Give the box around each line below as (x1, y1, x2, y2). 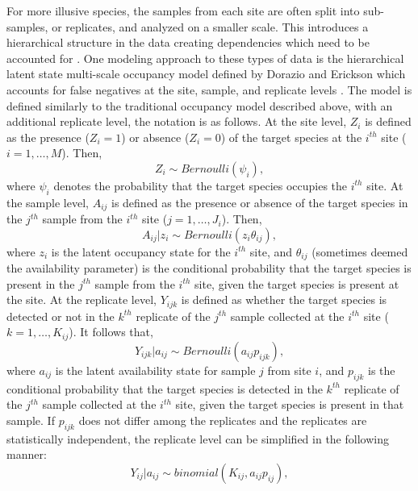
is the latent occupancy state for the (51, 243, 231, 260)
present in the (6, 275, 75, 292)
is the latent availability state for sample (55, 361, 256, 378)
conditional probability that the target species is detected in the (6, 380, 323, 397)
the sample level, (6, 193, 89, 210)
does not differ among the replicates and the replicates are (78, 411, 367, 428)
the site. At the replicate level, (6, 291, 157, 308)
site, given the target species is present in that (175, 396, 404, 413)
